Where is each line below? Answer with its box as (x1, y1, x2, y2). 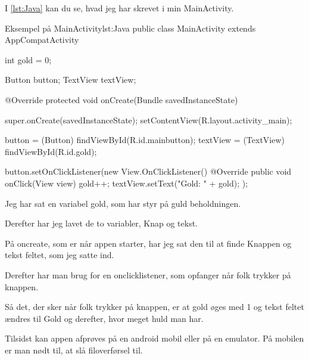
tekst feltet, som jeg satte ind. (5, 249, 114, 261)
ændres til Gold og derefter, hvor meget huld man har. (5, 312, 204, 324)
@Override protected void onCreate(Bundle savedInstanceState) (5, 93, 238, 105)
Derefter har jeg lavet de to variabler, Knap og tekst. (5, 217, 198, 229)
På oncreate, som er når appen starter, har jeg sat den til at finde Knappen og (5, 237, 292, 249)
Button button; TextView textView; (5, 73, 136, 86)
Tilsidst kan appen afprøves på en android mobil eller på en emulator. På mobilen (5, 332, 304, 345)
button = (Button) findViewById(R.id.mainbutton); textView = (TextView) (5, 134, 285, 146)
